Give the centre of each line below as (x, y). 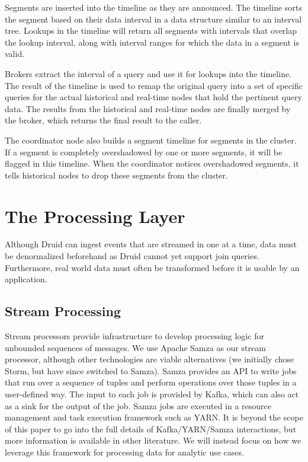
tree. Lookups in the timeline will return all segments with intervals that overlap (151, 31)
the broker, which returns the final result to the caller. (103, 120)
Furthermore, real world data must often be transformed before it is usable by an (152, 267)
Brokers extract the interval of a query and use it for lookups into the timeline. (148, 73)
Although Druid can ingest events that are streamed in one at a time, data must (151, 244)
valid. (15, 54)
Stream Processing (63, 311)
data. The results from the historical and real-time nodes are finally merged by (148, 108)
